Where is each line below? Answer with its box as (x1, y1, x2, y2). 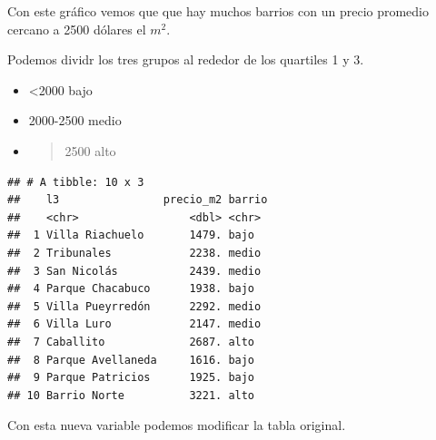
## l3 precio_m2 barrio (7, 193, 268, 207)
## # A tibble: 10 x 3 (7, 175, 144, 189)
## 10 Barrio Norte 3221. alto (7, 388, 255, 402)
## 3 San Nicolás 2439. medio (7, 264, 262, 278)
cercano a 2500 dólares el (7, 19, 146, 38)
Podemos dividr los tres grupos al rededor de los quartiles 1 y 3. (7, 50, 364, 69)
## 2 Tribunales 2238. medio (7, 246, 262, 259)
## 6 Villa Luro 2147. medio (7, 318, 262, 331)
